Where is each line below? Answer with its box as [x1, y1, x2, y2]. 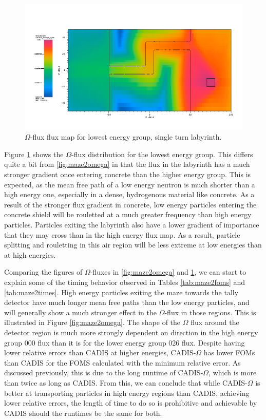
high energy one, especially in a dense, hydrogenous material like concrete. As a [4, 189, 255, 200]
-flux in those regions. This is [164, 307, 256, 317]
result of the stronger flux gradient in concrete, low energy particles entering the [4, 199, 257, 209]
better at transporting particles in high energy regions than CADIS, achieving [4, 387, 250, 398]
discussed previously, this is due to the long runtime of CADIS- [4, 367, 203, 378]
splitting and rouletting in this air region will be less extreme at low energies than [4, 239, 262, 250]
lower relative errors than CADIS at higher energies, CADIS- [4, 347, 196, 358]
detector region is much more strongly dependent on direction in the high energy [4, 327, 258, 337]
